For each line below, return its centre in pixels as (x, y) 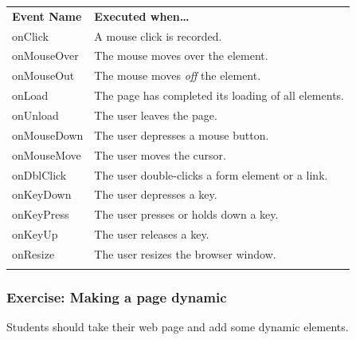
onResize (33, 253)
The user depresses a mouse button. (182, 134)
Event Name (47, 16)
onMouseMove (47, 154)
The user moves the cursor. (160, 154)
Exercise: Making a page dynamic (117, 297)
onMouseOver (45, 55)
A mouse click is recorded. (158, 36)
